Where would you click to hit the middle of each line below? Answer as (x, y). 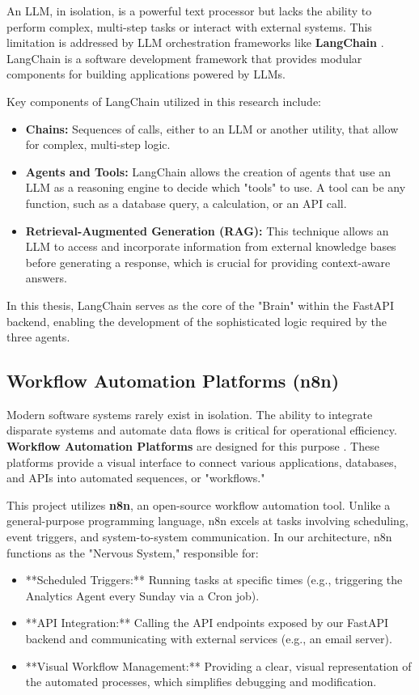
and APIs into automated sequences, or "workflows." (136, 478)
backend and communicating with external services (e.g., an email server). (209, 639)
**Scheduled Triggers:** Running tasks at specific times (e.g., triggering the (214, 580)
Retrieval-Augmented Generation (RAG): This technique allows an (207, 230)
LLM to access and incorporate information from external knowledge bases (211, 246)
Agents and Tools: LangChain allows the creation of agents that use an (208, 171)
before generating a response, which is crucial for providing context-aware (208, 262)
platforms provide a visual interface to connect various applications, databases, (202, 462)
